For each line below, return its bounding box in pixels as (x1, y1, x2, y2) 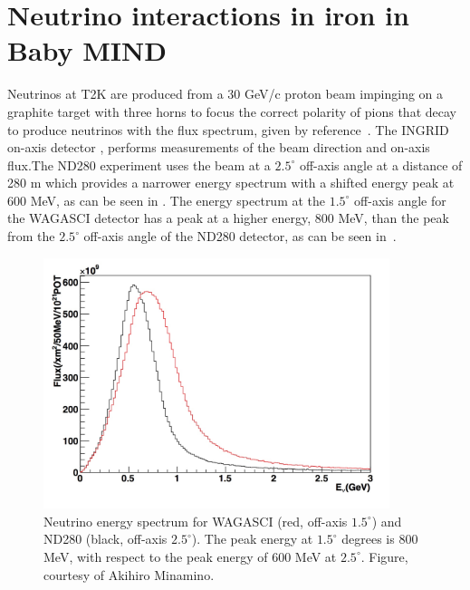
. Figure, (360, 546, 408, 566)
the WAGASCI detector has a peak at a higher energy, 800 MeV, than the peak (7, 208, 449, 227)
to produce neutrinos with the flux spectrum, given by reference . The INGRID (7, 120, 449, 139)
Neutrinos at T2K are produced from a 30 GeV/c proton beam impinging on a (7, 84, 444, 103)
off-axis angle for (354, 190, 446, 209)
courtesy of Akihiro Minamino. (43, 565, 215, 584)
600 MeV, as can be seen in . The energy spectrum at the (7, 190, 326, 209)
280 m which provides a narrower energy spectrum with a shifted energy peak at (7, 173, 455, 192)
